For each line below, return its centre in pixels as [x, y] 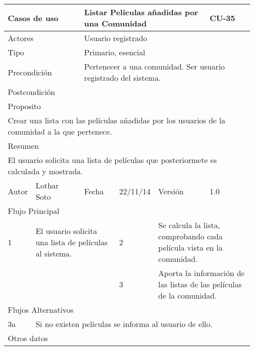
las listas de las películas [200, 284]
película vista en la [190, 247]
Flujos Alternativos [41, 310]
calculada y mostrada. [45, 171]
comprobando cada [190, 236]
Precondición [30, 72]
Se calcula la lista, [189, 225]
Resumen [23, 146]
